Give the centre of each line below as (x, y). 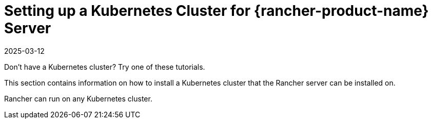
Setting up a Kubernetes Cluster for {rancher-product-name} (217, 11)
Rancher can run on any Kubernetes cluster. (78, 98)
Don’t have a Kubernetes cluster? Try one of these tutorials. (105, 67)
